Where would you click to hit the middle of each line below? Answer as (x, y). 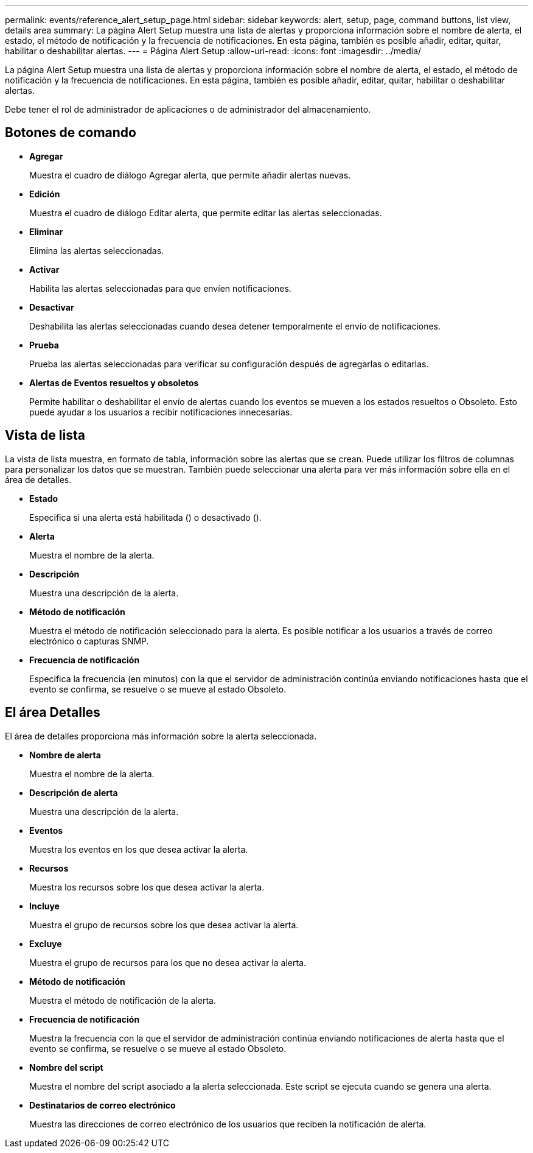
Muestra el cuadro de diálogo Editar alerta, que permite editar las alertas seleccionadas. (206, 213)
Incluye (44, 906)
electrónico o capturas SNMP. (89, 641)
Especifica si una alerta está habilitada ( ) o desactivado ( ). (145, 517)
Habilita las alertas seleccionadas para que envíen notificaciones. (160, 288)
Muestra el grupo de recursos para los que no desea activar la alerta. (168, 962)
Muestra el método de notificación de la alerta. (123, 1000)
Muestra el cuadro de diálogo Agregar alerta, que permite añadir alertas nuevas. (190, 175)
